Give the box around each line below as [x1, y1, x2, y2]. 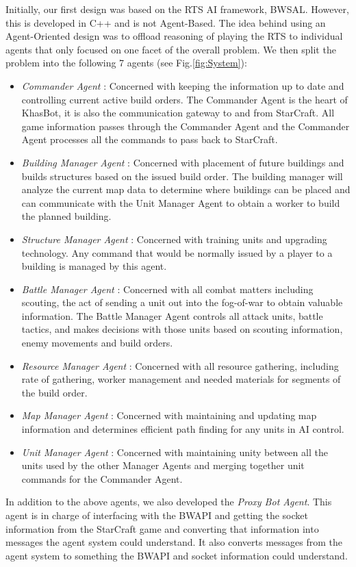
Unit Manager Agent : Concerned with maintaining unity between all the [21, 444, 328, 459]
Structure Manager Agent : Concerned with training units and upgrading [21, 231, 327, 246]
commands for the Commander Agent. [21, 471, 183, 486]
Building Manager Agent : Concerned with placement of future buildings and [21, 155, 344, 169]
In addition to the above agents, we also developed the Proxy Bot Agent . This [5, 494, 332, 509]
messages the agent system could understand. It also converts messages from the [5, 535, 343, 549]
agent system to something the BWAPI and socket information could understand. [5, 548, 348, 562]
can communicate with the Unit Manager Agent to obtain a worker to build [21, 195, 340, 210]
